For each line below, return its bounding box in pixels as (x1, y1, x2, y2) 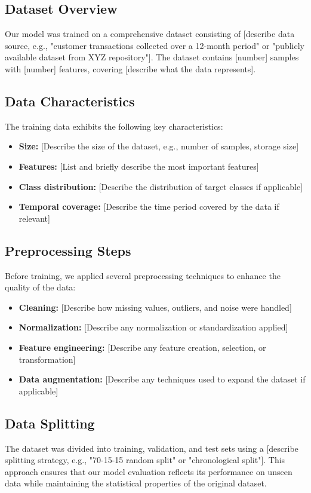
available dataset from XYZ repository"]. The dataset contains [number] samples (5, 51, 299, 63)
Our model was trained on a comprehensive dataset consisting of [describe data (5, 27, 295, 40)
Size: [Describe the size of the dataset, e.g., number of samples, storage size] (19, 140, 299, 152)
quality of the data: (5, 281, 76, 293)
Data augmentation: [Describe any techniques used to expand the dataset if (19, 373, 306, 385)
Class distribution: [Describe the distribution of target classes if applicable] (19, 180, 303, 192)
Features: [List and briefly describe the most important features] (19, 160, 259, 172)
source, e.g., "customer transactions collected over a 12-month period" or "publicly (5, 39, 304, 51)
